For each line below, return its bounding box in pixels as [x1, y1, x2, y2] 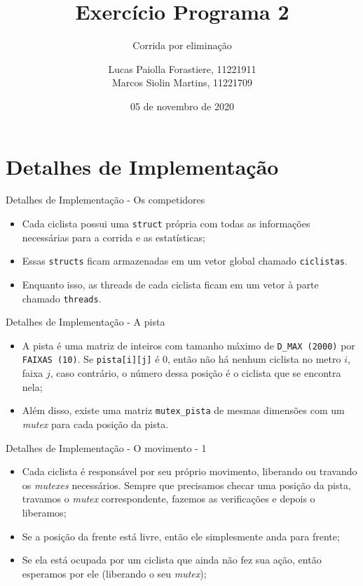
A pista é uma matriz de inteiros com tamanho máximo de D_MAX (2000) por [22, 338, 355, 352]
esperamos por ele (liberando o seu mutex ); [22, 566, 207, 580]
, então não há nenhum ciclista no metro [167, 352, 341, 366]
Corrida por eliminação [132, 38, 232, 53]
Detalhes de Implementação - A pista [6, 314, 165, 329]
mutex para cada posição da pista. [22, 416, 169, 431]
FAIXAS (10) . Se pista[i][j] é [22, 352, 160, 366]
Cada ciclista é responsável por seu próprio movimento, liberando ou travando [22, 464, 357, 479]
